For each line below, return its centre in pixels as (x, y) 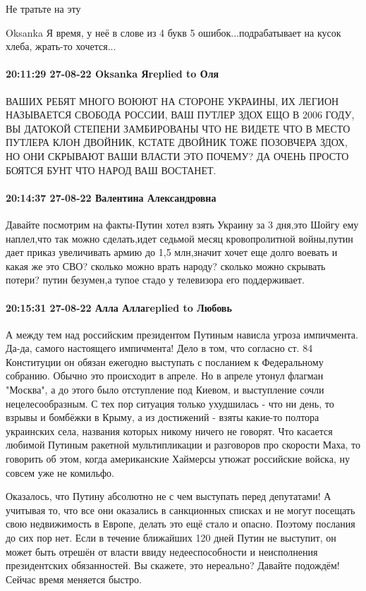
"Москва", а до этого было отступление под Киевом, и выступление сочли (165, 390)
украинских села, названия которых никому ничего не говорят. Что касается (169, 431)
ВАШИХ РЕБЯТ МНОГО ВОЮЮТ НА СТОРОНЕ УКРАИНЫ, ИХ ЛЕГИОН (172, 100)
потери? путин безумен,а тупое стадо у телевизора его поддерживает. (155, 280)
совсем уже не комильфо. (60, 472)
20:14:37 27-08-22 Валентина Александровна (111, 197)
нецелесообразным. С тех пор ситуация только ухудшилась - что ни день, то (170, 403)
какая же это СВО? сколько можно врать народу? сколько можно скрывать (166, 266)
